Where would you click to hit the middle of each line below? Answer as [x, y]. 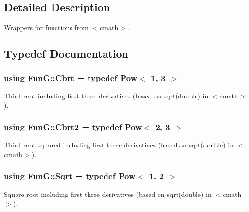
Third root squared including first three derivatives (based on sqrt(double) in [119, 145]
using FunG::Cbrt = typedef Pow [71, 77]
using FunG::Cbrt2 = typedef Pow [73, 126]
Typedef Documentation [66, 54]
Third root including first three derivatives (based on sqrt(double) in [106, 95]
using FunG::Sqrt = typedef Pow [70, 176]
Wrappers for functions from [46, 27]
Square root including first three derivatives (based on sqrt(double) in [108, 194]
